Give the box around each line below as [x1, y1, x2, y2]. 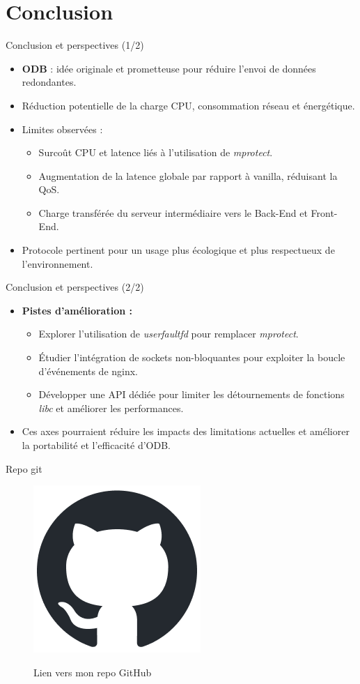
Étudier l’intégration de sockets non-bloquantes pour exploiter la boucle [38, 350, 345, 365]
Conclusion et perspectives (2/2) [6, 280, 144, 294]
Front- [311, 205, 338, 220]
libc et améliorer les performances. [38, 400, 184, 415]
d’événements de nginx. [38, 363, 139, 378]
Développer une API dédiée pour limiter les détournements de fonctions [38, 387, 345, 402]
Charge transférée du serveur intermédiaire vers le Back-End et [38, 205, 308, 220]
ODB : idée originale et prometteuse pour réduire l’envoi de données [22, 61, 316, 75]
